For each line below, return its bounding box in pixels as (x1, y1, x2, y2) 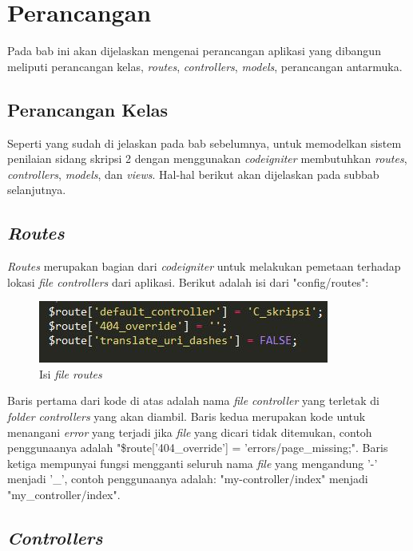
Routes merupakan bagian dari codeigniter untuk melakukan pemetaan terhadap (7, 258, 401, 275)
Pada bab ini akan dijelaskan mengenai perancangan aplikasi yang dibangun (7, 42, 381, 59)
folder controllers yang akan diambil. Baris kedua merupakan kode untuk (7, 408, 366, 425)
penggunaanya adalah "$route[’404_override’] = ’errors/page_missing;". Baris (7, 439, 388, 456)
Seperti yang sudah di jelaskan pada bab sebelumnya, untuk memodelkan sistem (7, 134, 402, 151)
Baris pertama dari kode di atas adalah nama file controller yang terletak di (7, 392, 379, 409)
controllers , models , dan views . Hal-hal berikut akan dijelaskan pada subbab (7, 165, 379, 182)
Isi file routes (39, 365, 102, 382)
